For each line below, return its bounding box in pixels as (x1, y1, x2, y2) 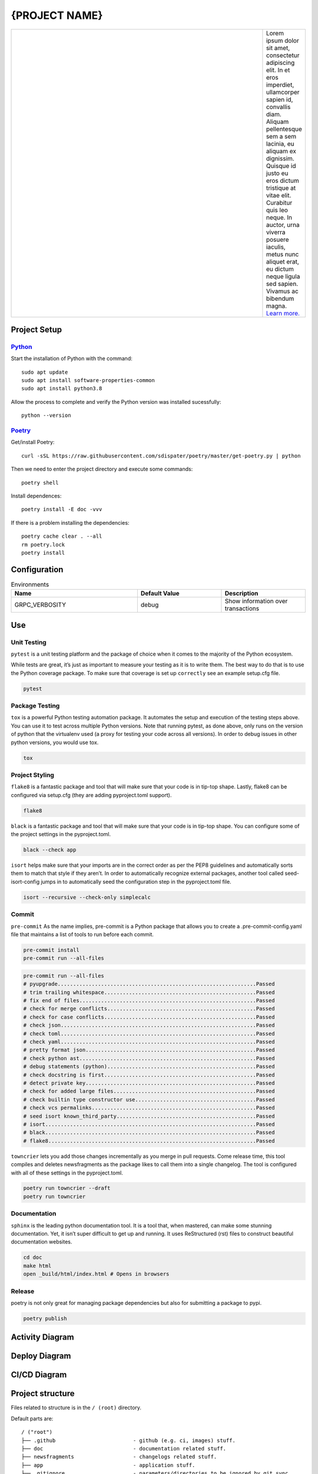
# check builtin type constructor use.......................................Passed (23, 1096, 275, 1103)
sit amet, (266, 44, 290, 52)
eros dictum (266, 176, 300, 185)
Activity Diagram (11, 1332, 74, 1343)
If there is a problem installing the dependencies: (11, 519, 130, 526)
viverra (266, 228, 286, 236)
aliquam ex (266, 147, 297, 155)
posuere (266, 235, 289, 244)
